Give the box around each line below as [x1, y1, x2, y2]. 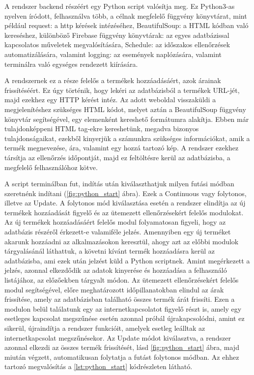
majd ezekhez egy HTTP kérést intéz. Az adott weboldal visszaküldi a [4, 94, 216, 105]
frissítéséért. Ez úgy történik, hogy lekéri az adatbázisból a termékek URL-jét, [4, 85, 240, 95]
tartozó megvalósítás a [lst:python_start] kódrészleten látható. [4, 361, 193, 372]
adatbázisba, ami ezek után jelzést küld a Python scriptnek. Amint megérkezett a [4, 255, 250, 265]
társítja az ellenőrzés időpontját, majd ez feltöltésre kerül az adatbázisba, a [4, 152, 230, 162]
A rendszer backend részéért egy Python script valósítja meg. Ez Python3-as [4, 1, 235, 11]
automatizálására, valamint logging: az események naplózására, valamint [4, 49, 222, 59]
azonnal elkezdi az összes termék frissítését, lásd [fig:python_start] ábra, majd [4, 342, 239, 352]
